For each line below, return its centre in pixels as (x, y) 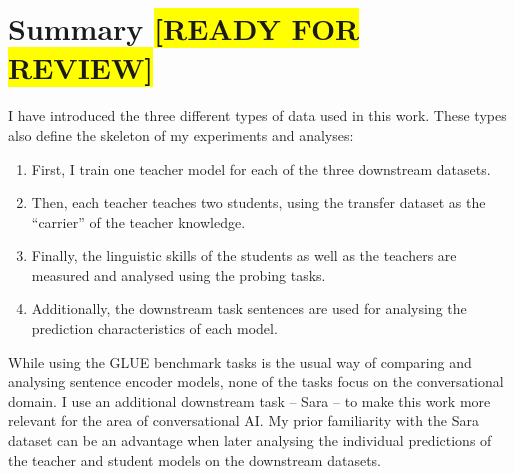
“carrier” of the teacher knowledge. (138, 221)
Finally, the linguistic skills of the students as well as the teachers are (244, 255)
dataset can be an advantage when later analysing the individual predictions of (250, 440)
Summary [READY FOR (184, 28)
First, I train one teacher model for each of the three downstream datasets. (261, 168)
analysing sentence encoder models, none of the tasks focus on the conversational (256, 381)
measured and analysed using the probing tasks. (178, 274)
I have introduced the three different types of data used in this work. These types (257, 115)
